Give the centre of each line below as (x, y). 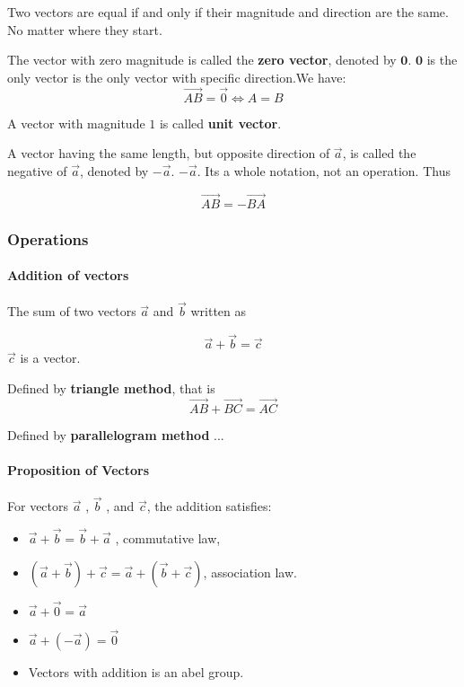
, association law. (250, 572)
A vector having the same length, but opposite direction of (169, 153)
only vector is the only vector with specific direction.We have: (177, 77)
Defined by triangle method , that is (111, 388)
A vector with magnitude (76, 123)
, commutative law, (168, 538)
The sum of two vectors (72, 311)
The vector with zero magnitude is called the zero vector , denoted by (202, 60)
